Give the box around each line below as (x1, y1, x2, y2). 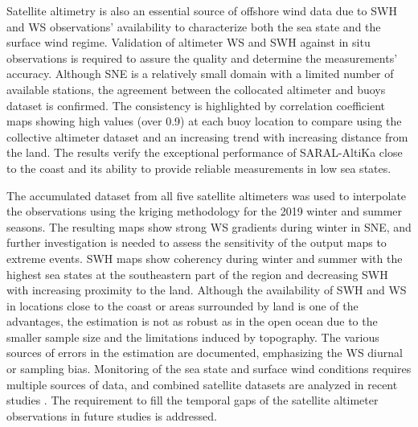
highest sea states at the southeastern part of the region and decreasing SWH (6, 265, 388, 282)
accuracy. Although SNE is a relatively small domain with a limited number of (6, 65, 394, 82)
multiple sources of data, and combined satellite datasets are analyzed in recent (6, 376, 398, 392)
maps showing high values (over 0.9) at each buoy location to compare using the (6, 113, 402, 129)
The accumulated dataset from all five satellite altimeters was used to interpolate (6, 187, 407, 203)
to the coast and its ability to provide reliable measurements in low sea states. (6, 159, 391, 176)
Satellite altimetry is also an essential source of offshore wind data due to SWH (6, 2, 397, 18)
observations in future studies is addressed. (6, 407, 217, 424)
